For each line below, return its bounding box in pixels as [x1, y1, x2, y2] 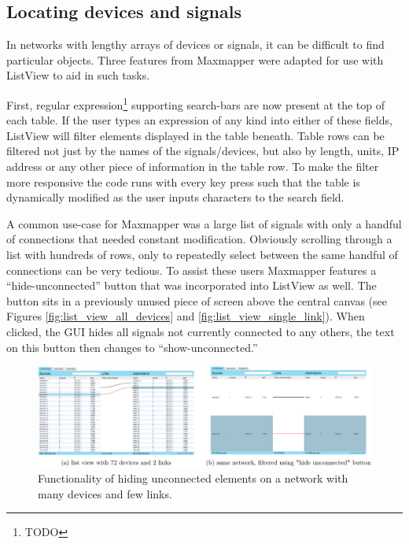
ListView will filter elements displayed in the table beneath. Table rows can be [6, 127, 385, 143]
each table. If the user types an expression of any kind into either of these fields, [6, 112, 392, 128]
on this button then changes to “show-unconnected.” [6, 339, 258, 355]
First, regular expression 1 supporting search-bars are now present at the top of [6, 94, 385, 113]
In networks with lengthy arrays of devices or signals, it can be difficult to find [6, 36, 385, 53]
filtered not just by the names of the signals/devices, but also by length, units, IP [6, 142, 400, 159]
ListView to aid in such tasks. [6, 67, 150, 83]
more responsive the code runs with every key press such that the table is [6, 173, 360, 190]
